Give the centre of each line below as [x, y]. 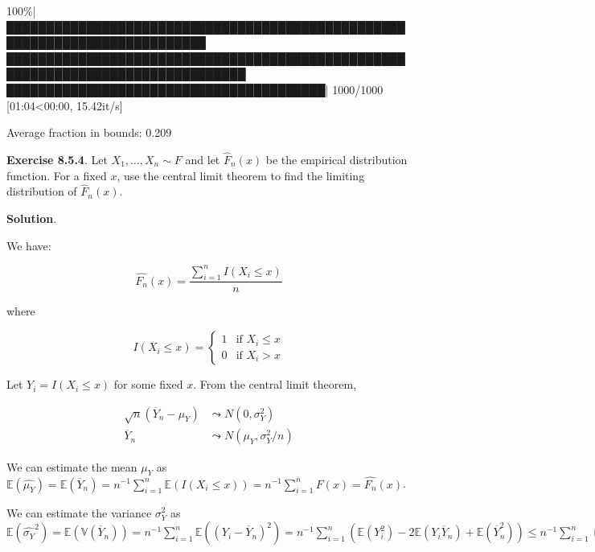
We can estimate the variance [79, 512]
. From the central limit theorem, [275, 384]
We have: [29, 245]
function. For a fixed [57, 175]
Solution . [32, 218]
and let [203, 159]
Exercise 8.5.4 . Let [57, 159]
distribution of [42, 191]
